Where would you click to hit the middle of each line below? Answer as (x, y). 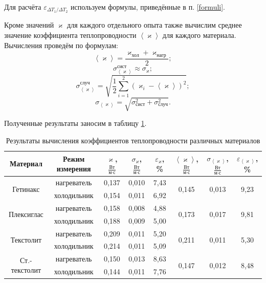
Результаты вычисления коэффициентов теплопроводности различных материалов (133, 140)
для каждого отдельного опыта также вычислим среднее (154, 25)
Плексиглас (26, 214)
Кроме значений (29, 25)
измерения (74, 169)
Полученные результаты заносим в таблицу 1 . (75, 123)
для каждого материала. (199, 35)
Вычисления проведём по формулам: (61, 45)
